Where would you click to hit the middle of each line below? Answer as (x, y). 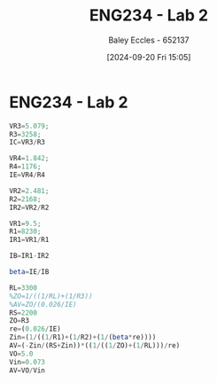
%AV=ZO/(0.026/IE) (43, 304)
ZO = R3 (19, 321)
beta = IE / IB (29, 272)
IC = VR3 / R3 (27, 143)
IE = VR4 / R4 (27, 175)
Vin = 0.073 (27, 362)
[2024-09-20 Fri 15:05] (149, 57)
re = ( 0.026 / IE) (35, 329)
